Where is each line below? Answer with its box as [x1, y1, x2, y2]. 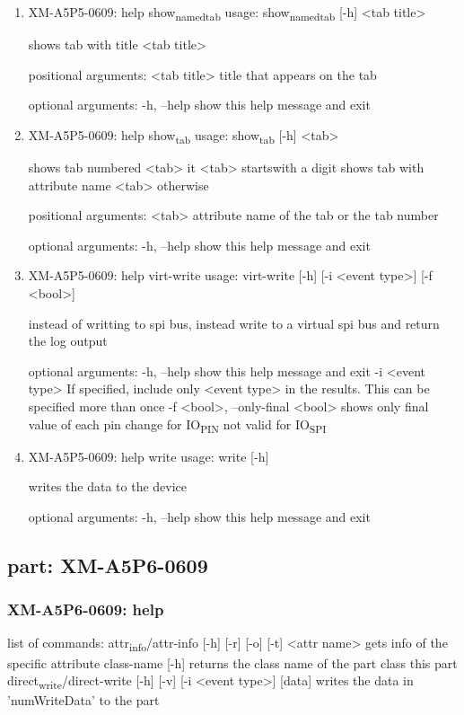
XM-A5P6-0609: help [7, 598, 164, 621]
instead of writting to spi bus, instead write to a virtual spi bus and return [28, 313, 440, 332]
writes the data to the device [28, 477, 188, 496]
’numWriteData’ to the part [7, 691, 160, 710]
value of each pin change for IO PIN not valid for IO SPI [28, 414, 327, 436]
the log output [28, 331, 108, 350]
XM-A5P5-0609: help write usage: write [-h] [28, 446, 269, 465]
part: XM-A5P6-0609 [7, 551, 208, 578]
